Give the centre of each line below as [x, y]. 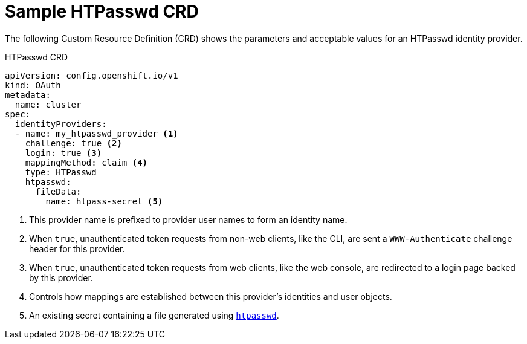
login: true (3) [63, 153]
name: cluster [48, 104]
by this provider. [61, 277]
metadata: [28, 95]
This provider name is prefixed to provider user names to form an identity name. [188, 219]
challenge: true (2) [73, 143]
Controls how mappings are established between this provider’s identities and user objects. [211, 296]
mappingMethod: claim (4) [86, 162]
